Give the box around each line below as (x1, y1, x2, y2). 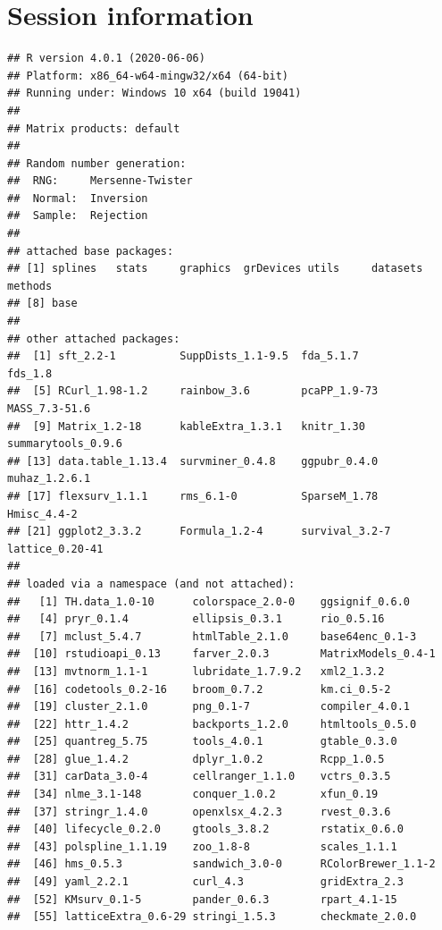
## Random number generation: (7, 156, 187, 170)
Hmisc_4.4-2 (7, 507, 78, 520)
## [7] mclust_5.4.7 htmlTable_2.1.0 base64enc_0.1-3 (7, 630, 417, 643)
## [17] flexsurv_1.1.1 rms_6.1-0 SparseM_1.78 (7, 489, 379, 503)
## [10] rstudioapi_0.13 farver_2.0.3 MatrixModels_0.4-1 (7, 647, 436, 661)
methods (7, 279, 53, 292)
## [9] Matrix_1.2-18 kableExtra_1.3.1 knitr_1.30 (7, 419, 365, 433)
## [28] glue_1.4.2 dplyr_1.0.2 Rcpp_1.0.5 (7, 752, 385, 765)
